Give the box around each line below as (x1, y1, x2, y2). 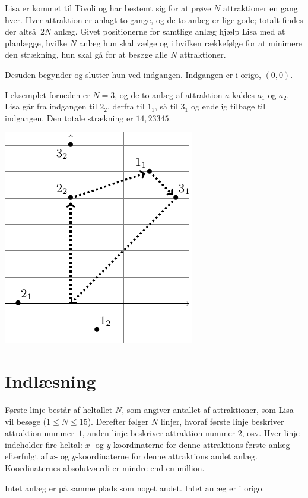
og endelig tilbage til (190, 100, 266, 112)
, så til (154, 100, 178, 112)
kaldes (232, 88, 255, 101)
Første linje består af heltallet (5, 403, 113, 416)
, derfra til (107, 100, 145, 112)
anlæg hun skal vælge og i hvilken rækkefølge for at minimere (79, 36, 303, 49)
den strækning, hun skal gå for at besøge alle (5, 48, 168, 61)
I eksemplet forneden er (5, 88, 90, 101)
